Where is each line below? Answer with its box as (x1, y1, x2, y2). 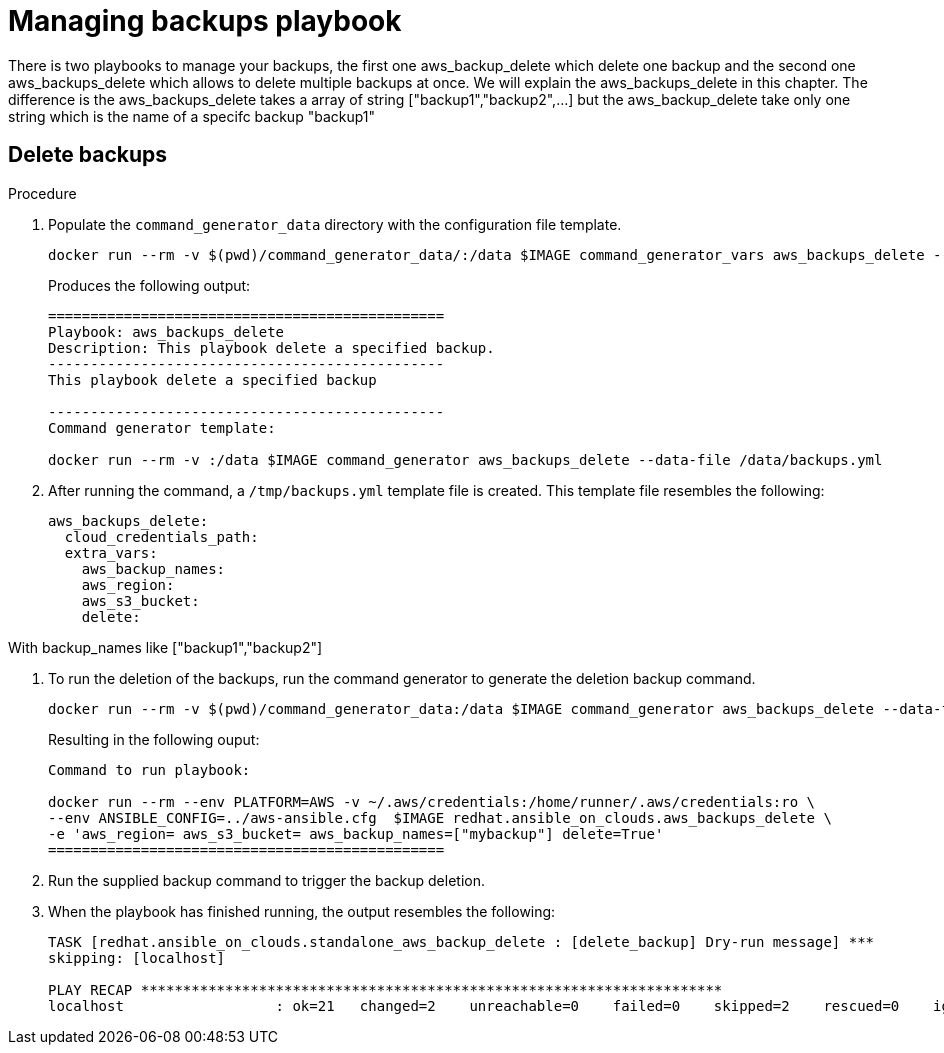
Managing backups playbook (8, 4, 402, 38)
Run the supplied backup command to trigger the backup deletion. (48, 871, 485, 889)
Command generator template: (48, 419, 276, 436)
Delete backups (8, 142, 168, 168)
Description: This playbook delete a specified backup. (48, 339, 495, 356)
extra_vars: (64, 544, 158, 561)
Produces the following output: (48, 276, 251, 294)
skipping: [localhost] (48, 949, 226, 966)
